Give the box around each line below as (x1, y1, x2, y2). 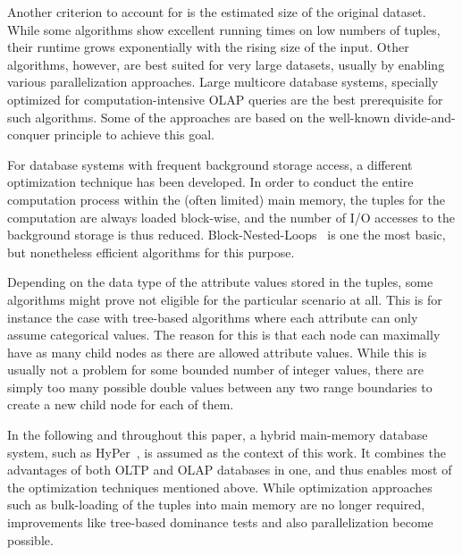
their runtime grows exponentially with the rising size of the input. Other (7, 38, 409, 56)
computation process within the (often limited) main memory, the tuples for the (7, 189, 445, 208)
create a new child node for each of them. (7, 395, 234, 414)
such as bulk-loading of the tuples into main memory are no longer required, (7, 495, 425, 514)
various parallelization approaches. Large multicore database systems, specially (7, 72, 439, 91)
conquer (7, 125, 50, 144)
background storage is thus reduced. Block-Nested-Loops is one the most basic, (7, 225, 446, 244)
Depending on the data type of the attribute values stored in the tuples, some (7, 273, 433, 291)
